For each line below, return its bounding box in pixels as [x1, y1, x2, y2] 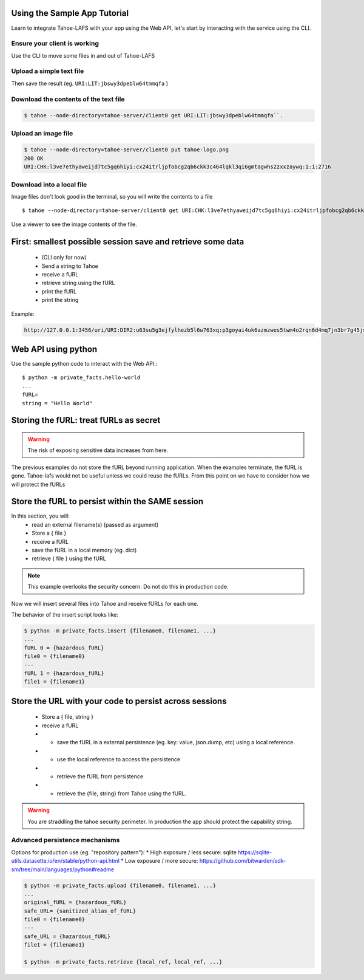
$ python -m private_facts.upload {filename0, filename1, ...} [24, 882, 217, 889]
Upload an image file [11, 129, 73, 137]
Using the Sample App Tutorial [11, 8, 129, 18]
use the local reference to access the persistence [56, 756, 181, 763]
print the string [41, 296, 79, 304]
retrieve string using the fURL [41, 279, 115, 287]
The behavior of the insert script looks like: [11, 611, 118, 618]
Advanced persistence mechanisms [11, 836, 120, 845]
